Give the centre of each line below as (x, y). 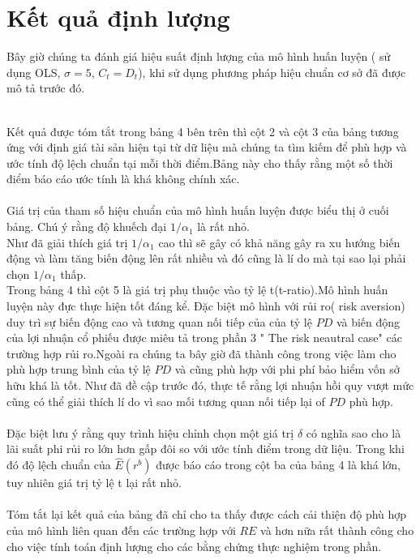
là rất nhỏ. (223, 227)
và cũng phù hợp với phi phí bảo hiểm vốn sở (287, 369)
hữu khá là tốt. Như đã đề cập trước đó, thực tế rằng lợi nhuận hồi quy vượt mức (210, 385)
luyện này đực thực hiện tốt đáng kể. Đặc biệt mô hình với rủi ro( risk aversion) (206, 306)
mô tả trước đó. (46, 88)
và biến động (368, 321)
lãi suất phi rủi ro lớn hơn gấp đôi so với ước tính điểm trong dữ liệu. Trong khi (206, 449)
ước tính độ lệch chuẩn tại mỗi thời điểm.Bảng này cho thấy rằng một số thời (200, 162)
